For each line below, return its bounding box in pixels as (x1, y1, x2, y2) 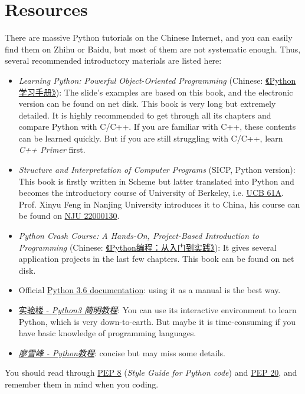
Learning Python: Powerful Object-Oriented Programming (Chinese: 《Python (18, 74, 296, 86)
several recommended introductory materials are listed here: (5, 54, 222, 67)
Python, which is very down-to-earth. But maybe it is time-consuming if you (18, 315, 296, 327)
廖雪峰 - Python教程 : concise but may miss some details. (18, 346, 225, 359)
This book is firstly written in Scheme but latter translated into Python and (18, 175, 294, 187)
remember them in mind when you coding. (5, 377, 159, 390)
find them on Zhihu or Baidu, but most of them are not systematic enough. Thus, (5, 42, 301, 55)
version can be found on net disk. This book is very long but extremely (18, 97, 276, 110)
